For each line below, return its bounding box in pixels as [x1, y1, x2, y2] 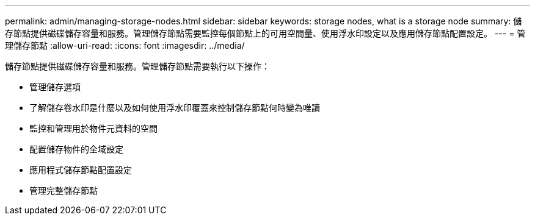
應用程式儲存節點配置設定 [29, 165, 132, 175]
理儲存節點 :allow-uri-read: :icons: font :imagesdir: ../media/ [5, 40, 245, 51]
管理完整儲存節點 [29, 185, 98, 196]
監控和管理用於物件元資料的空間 [29, 123, 158, 133]
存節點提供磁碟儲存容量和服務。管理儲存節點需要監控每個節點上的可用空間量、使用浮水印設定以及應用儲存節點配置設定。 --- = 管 [5, 28, 526, 38]
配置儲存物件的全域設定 [29, 144, 123, 154]
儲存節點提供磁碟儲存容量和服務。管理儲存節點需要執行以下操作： [5, 61, 270, 71]
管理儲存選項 [29, 82, 81, 92]
